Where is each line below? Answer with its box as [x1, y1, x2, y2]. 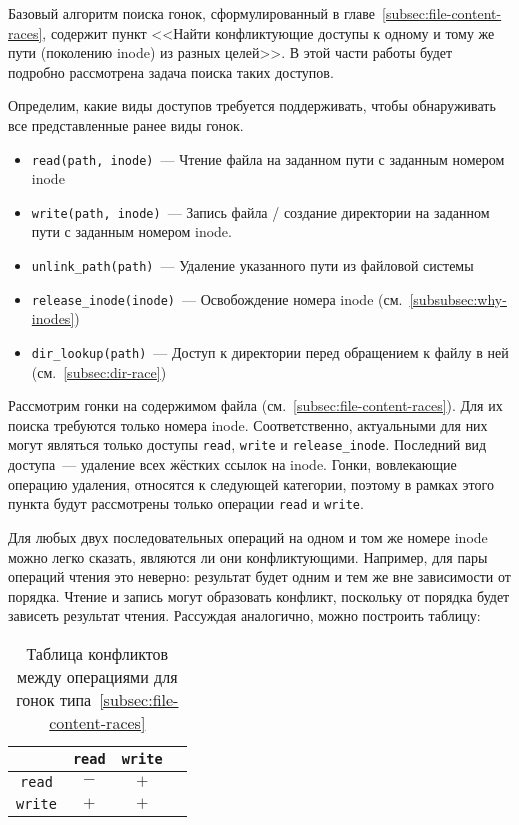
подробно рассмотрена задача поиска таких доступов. [8, 61, 334, 82]
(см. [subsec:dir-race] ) [31, 361, 167, 382]
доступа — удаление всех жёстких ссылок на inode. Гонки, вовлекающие [8, 454, 457, 475]
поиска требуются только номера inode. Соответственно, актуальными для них [8, 414, 488, 435]
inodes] [31, 308, 75, 329]
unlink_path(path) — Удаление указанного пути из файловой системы [31, 255, 474, 276]
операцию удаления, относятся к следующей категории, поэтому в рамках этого [8, 473, 494, 494]
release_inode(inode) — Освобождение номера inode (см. [31, 288, 403, 309]
